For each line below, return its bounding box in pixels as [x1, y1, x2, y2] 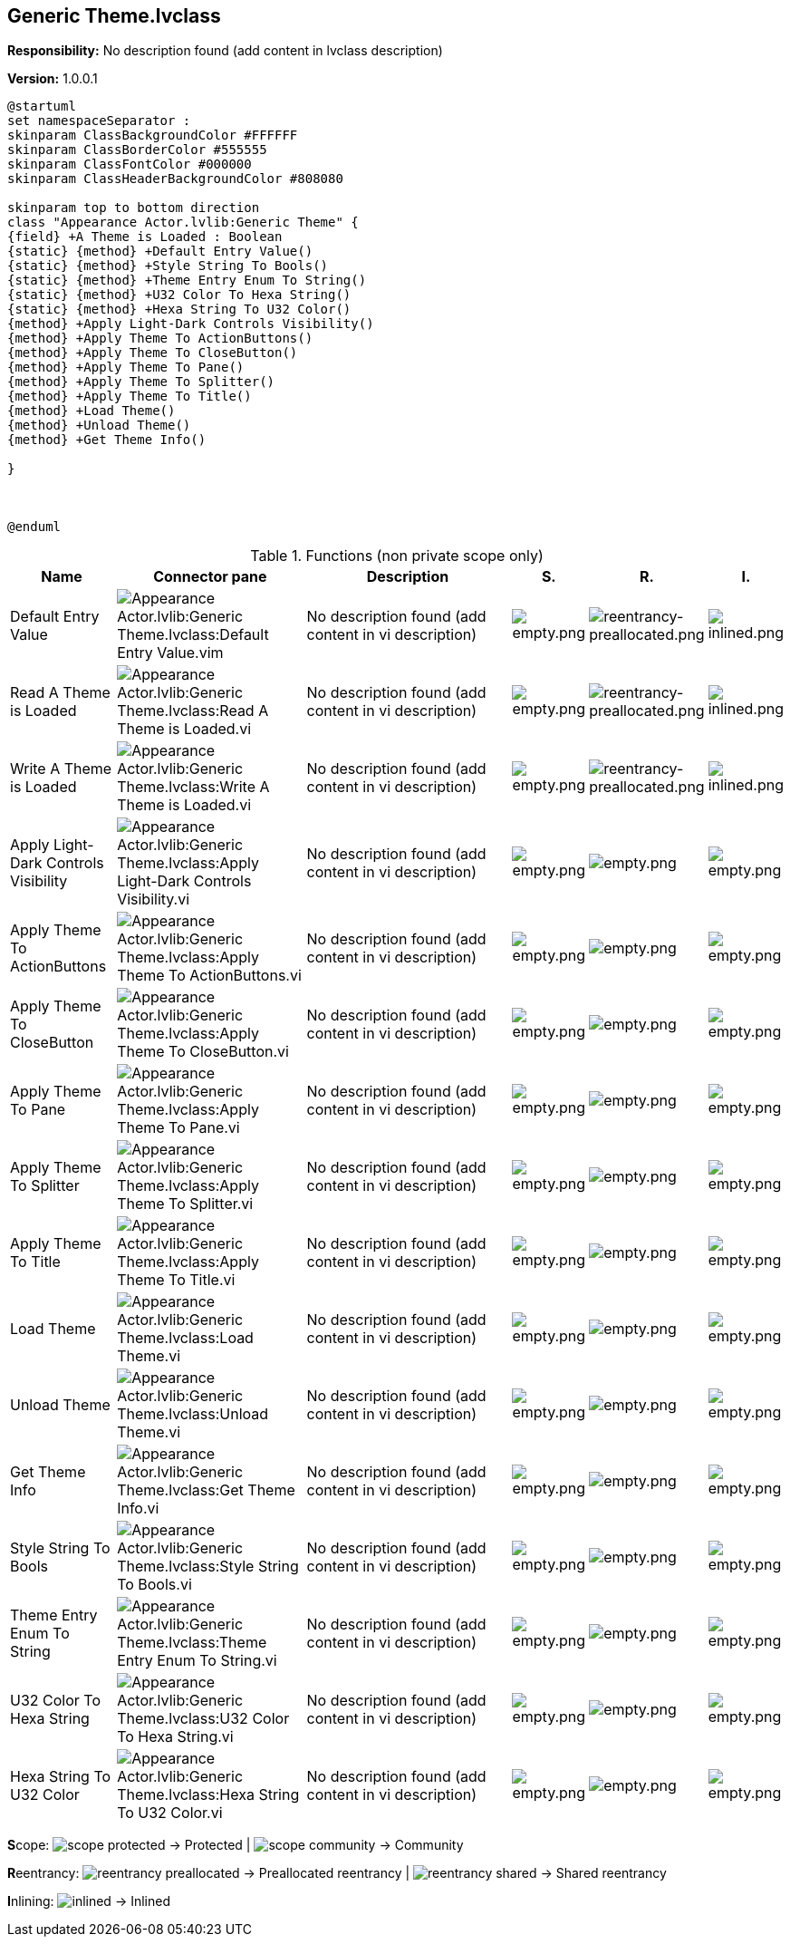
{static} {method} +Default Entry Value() [7, 244, 313, 259]
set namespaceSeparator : [7, 113, 191, 129]
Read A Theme [10, 683, 111, 702]
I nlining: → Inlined [7, 1893, 170, 1910]
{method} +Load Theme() [7, 403, 176, 419]
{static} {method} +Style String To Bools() [7, 258, 329, 274]
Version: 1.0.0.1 [7, 71, 98, 87]
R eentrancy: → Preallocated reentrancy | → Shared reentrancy [7, 1865, 667, 1881]
